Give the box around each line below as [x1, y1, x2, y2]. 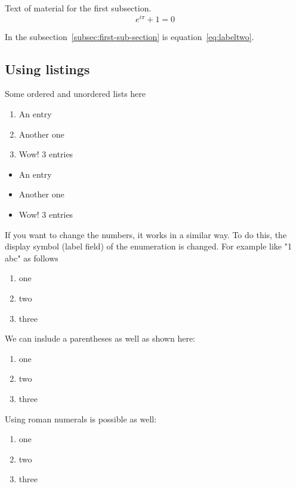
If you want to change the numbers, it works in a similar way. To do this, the [5, 228, 287, 241]
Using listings [5, 59, 90, 78]
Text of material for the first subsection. [5, 2, 152, 14]
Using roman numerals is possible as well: [5, 412, 157, 425]
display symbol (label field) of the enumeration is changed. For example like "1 [5, 240, 292, 252]
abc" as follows [5, 251, 58, 264]
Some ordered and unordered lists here [5, 87, 146, 100]
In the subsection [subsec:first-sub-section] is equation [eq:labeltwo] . [5, 30, 254, 42]
